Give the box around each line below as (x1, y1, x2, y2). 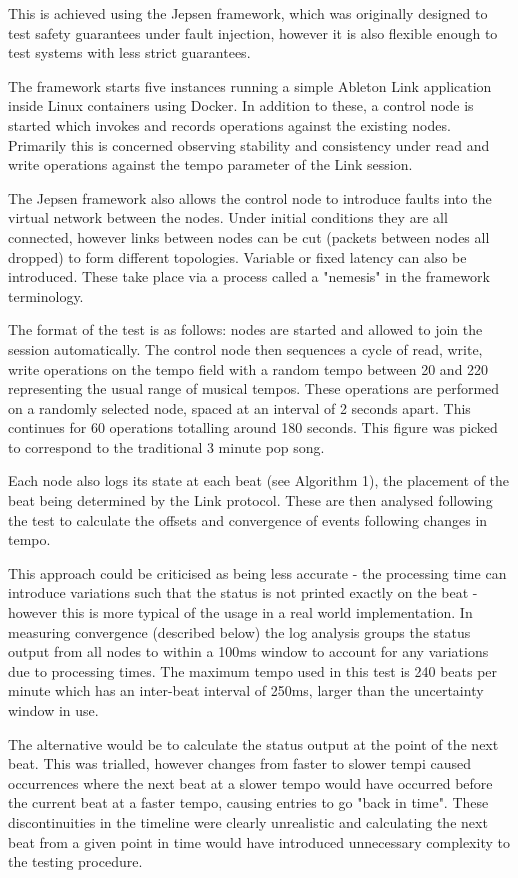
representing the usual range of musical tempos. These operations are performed (8, 378, 500, 399)
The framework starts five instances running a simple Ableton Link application (8, 75, 492, 96)
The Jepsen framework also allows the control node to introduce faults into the (8, 187, 492, 208)
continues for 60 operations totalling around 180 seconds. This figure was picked (8, 417, 498, 438)
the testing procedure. (8, 851, 143, 872)
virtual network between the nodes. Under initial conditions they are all (8, 207, 448, 228)
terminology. (8, 285, 84, 306)
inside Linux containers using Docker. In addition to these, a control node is (8, 95, 474, 116)
